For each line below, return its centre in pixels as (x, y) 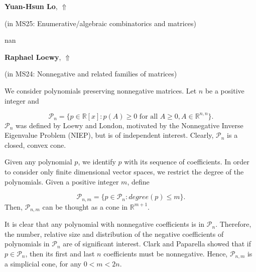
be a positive (225, 90)
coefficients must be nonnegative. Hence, (166, 253)
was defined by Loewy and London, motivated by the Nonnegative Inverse (130, 125)
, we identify (97, 162)
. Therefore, (233, 224)
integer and (22, 100)
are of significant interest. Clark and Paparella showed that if (157, 244)
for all (149, 116)
